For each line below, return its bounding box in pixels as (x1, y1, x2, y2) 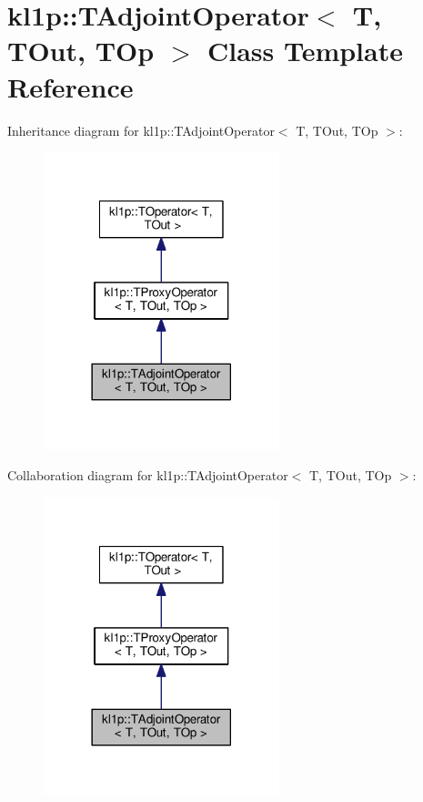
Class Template (206, 32, 403, 69)
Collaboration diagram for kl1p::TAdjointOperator (7, 466, 288, 485)
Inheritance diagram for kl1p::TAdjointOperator (7, 120, 275, 139)
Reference (7, 67, 134, 105)
